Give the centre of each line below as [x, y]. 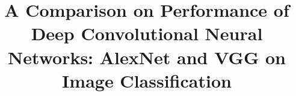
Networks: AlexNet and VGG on [147, 57]
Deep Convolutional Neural [147, 33]
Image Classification [147, 80]
